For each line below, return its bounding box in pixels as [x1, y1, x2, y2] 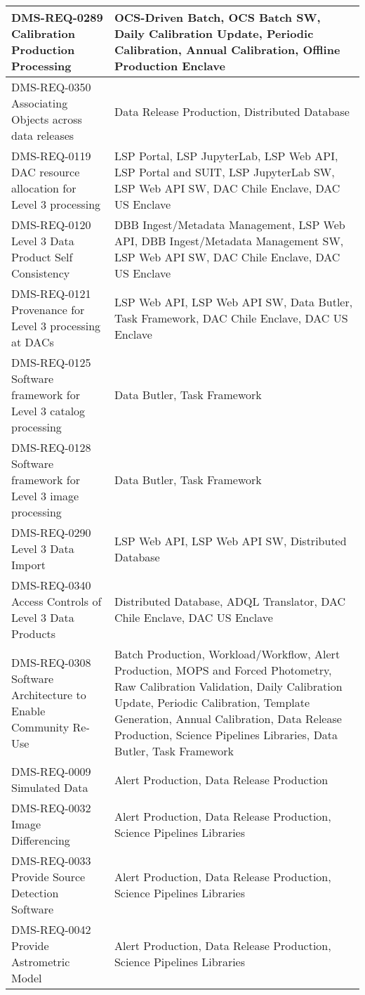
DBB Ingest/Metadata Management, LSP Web [114, 216, 345, 233]
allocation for [11, 180, 77, 196]
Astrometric [11, 954, 70, 970]
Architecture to [11, 686, 86, 703]
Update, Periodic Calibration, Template [114, 694, 310, 710]
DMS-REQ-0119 [11, 148, 91, 164]
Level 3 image [11, 488, 79, 504]
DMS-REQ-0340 [11, 577, 91, 593]
